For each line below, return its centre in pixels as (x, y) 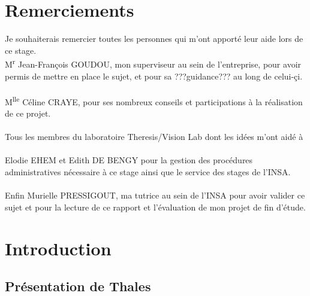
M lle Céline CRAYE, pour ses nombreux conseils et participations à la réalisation (154, 100)
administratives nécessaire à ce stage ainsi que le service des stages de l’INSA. (148, 171)
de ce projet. (28, 113)
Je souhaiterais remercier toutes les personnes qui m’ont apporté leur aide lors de (154, 39)
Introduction (58, 248)
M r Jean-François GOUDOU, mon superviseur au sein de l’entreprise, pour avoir (153, 63)
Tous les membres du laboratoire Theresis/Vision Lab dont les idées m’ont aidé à (154, 137)
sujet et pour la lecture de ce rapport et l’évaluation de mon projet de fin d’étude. (155, 207)
